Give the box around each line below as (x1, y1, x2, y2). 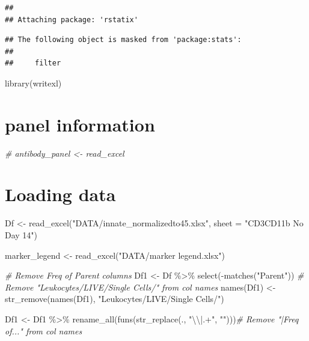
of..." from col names (5, 324, 82, 337)
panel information (5, 112, 155, 136)
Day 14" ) (5, 229, 38, 241)
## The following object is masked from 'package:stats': (5, 35, 242, 44)
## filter (5, 59, 61, 68)
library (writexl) (5, 76, 62, 89)
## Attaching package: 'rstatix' (5, 15, 138, 24)
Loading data (5, 182, 116, 207)
